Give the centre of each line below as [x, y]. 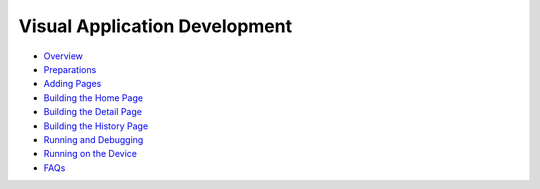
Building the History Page [96, 126]
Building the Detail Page [92, 112]
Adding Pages [72, 84]
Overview [63, 56]
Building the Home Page [93, 97]
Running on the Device [90, 154]
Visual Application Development [155, 26]
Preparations [70, 69]
